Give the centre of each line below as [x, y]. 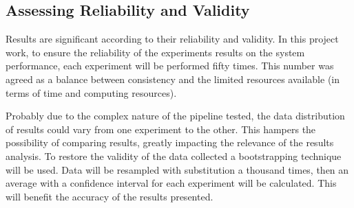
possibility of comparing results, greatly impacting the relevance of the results [170, 142]
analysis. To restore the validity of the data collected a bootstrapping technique [174, 155]
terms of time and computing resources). [91, 92]
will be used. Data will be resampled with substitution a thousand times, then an [177, 169]
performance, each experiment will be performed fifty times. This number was [170, 66]
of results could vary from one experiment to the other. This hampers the [161, 129]
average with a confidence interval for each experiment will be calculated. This [171, 183]
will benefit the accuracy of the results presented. [110, 196]
